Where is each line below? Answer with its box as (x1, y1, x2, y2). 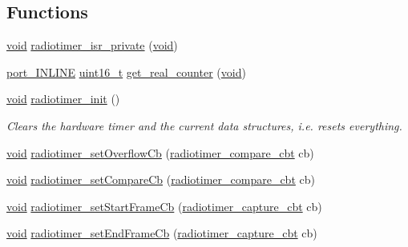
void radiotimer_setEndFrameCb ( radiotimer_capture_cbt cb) (6, 225, 317, 241)
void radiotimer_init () (6, 90, 120, 107)
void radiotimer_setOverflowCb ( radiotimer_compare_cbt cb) (6, 144, 314, 161)
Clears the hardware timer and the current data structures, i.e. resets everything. (6, 117, 402, 133)
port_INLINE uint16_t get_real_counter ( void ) (6, 63, 246, 80)
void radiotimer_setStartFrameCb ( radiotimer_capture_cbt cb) (6, 197, 322, 214)
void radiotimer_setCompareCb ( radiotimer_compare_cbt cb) (6, 171, 315, 188)
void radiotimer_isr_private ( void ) (6, 37, 178, 54)
